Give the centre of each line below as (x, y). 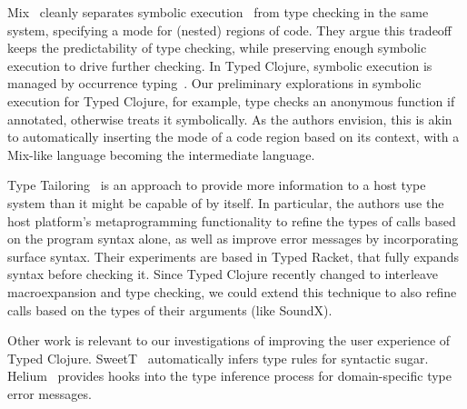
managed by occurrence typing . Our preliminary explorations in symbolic (214, 83)
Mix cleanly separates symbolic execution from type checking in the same (218, 12)
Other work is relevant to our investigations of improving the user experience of (229, 340)
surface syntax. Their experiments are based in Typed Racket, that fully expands (233, 256)
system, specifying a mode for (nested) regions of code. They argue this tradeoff (230, 30)
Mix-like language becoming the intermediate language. (161, 154)
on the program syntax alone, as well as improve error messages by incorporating (233, 239)
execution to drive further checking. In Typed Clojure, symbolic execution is (220, 65)
